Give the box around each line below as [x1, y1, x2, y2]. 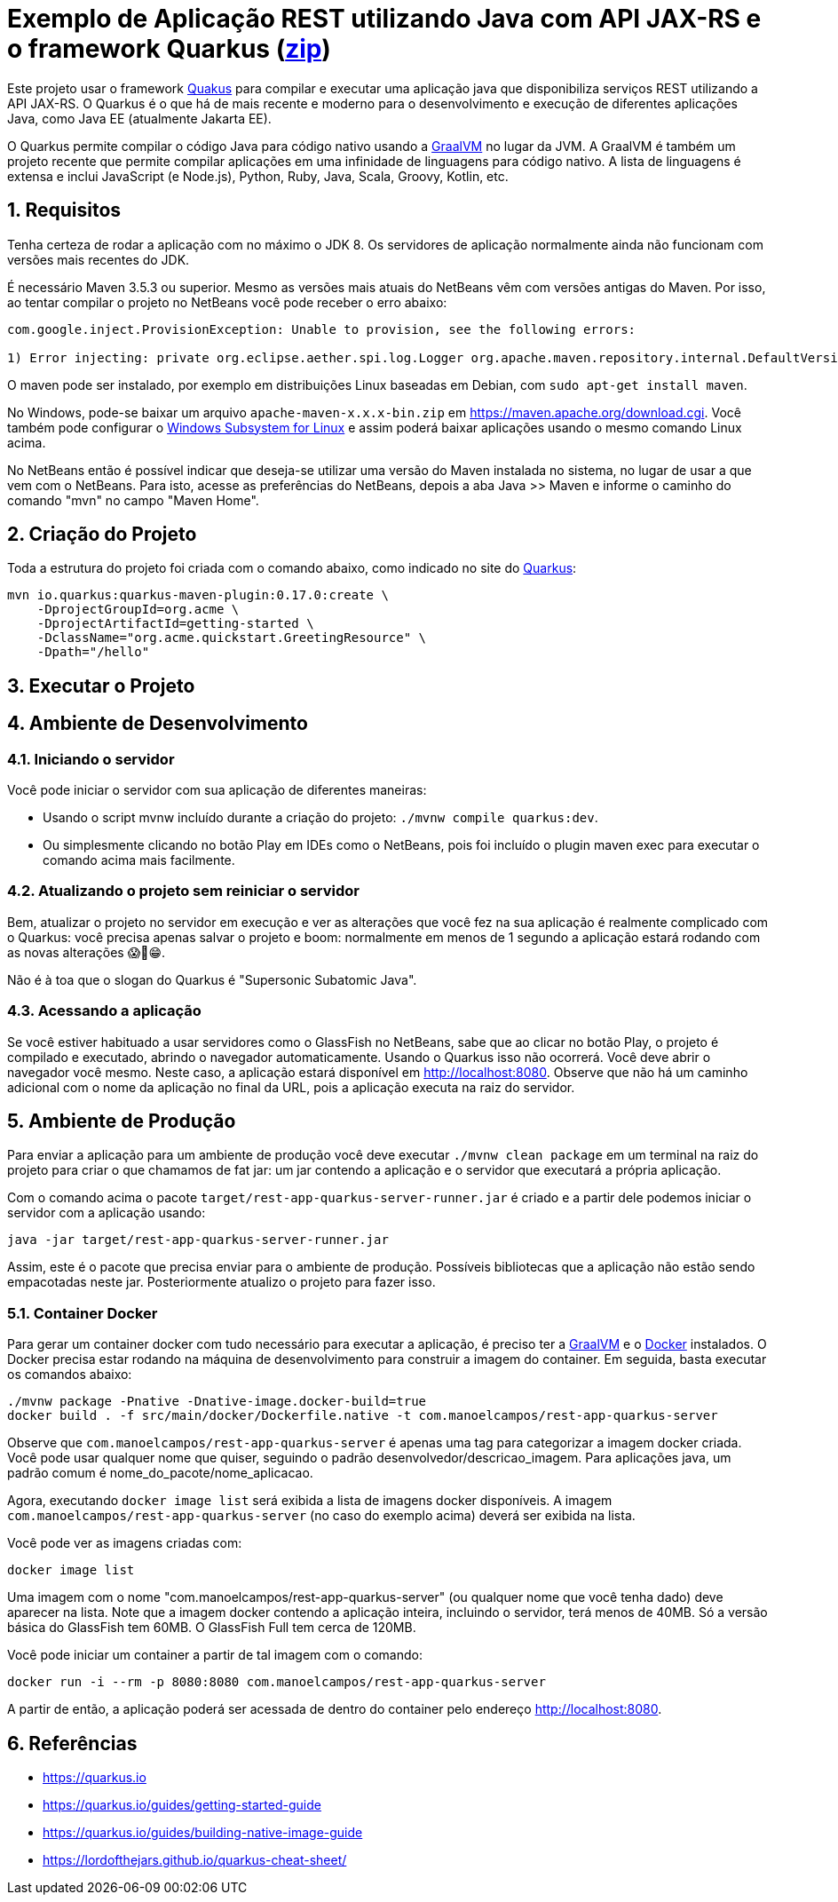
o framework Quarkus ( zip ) [7, 34, 331, 64]
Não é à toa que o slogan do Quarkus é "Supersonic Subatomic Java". [7, 971, 417, 987]
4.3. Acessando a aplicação [7, 1002, 202, 1020]
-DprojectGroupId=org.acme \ [36, 602, 240, 617]
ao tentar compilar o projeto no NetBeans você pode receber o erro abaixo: [7, 294, 447, 310]
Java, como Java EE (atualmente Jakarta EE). [7, 110, 272, 126]
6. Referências [7, 1732, 138, 1755]
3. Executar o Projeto [7, 674, 195, 697]
